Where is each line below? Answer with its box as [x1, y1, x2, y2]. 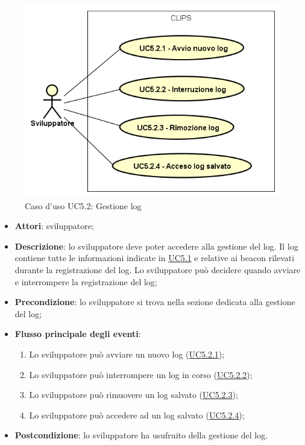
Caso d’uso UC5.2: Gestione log [25, 199, 142, 212]
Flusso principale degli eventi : [14, 327, 141, 340]
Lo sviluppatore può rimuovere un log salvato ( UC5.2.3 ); [29, 388, 238, 401]
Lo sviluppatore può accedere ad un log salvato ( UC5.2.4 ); [29, 408, 245, 421]
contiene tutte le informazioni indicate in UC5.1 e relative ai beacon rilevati [14, 251, 295, 264]
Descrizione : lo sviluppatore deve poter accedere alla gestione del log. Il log [14, 239, 298, 252]
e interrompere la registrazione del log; [14, 275, 157, 288]
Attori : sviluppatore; [14, 219, 94, 232]
